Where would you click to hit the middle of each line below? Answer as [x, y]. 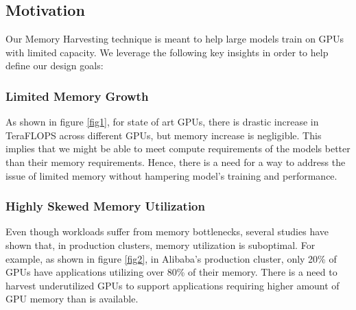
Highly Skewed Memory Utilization [105, 206]
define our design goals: [55, 65]
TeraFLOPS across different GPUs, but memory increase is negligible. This [164, 135]
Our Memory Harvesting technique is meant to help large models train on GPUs [175, 39]
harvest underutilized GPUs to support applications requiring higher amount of [173, 285]
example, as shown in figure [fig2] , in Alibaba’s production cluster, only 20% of [171, 258]
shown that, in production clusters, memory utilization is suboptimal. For [161, 245]
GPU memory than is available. [72, 299]
